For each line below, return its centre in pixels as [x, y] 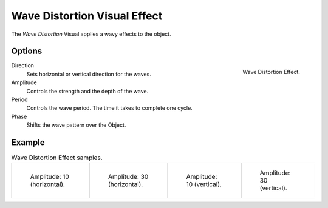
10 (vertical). [204, 184]
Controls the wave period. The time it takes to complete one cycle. [109, 108]
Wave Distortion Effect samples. [57, 158]
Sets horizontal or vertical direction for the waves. [89, 74]
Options [27, 51]
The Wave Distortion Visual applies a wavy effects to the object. [91, 34]
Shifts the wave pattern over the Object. [76, 125]
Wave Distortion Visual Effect [87, 16]
